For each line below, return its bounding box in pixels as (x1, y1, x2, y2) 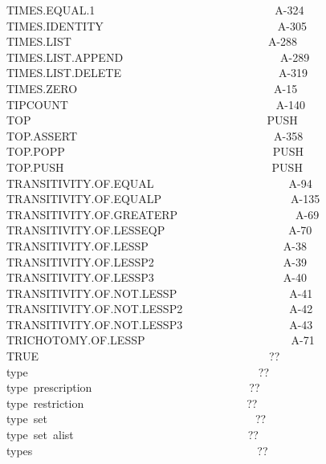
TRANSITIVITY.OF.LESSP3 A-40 (6, 269, 307, 286)
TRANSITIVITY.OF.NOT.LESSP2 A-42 (6, 300, 313, 317)
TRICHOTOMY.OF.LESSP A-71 (6, 332, 315, 348)
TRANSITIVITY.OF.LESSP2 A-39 (6, 253, 307, 270)
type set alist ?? (6, 426, 259, 443)
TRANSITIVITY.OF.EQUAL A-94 (6, 174, 312, 191)
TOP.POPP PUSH (6, 143, 304, 160)
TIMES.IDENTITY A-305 (6, 17, 307, 34)
